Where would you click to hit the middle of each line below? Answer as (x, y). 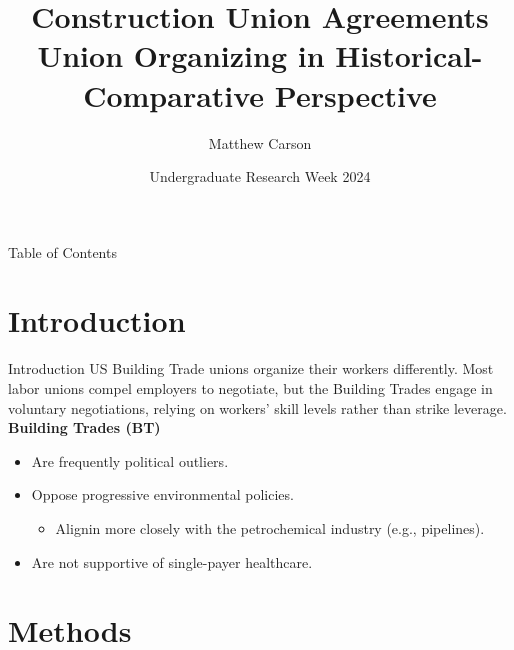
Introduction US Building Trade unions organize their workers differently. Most (251, 368)
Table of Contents (62, 251)
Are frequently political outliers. (130, 460)
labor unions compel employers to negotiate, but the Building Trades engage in (250, 388)
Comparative (174, 94)
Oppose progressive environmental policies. (162, 494)
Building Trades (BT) (84, 427)
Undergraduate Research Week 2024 (260, 176)
